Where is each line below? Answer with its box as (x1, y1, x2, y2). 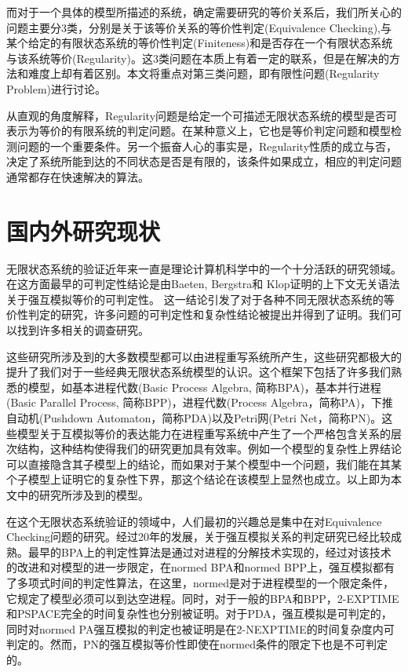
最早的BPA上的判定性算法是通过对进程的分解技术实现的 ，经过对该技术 (27, 543, 392, 560)
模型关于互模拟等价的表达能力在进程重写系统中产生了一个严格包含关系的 (16, 425, 391, 441)
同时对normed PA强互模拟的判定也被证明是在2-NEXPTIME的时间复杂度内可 (6, 620, 395, 637)
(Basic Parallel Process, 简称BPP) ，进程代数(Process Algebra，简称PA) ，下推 (6, 394, 393, 411)
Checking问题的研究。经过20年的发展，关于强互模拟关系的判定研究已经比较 (6, 528, 391, 545)
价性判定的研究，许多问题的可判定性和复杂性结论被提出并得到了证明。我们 (6, 306, 391, 323)
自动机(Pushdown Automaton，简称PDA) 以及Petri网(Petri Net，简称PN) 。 (6, 410, 382, 425)
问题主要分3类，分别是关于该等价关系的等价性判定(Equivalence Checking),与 (6, 19, 392, 35)
